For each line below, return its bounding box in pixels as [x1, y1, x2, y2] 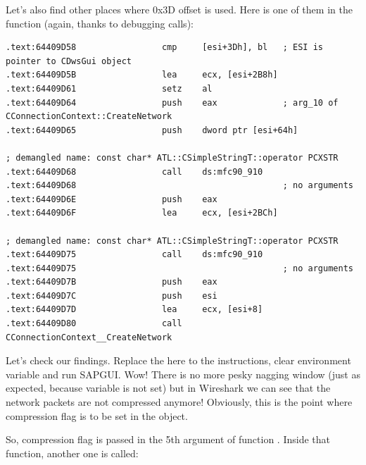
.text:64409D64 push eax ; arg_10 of [6, 97, 339, 108]
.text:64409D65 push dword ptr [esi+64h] [6, 125, 298, 135]
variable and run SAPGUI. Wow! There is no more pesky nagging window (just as [6, 366, 360, 381]
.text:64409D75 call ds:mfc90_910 [6, 249, 263, 260]
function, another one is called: [6, 445, 139, 460]
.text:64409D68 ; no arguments [6, 180, 353, 191]
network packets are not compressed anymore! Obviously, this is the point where [6, 395, 353, 409]
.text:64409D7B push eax [6, 277, 217, 287]
